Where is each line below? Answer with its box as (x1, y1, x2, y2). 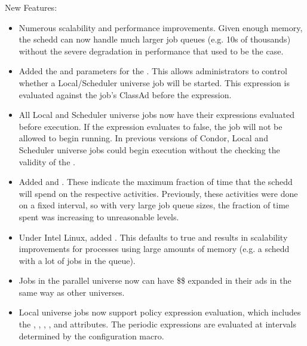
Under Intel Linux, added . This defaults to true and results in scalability (19, 230, 288, 243)
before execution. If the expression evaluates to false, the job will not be (19, 120, 283, 132)
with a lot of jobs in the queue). (19, 254, 136, 266)
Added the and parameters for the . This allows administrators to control (19, 65, 287, 77)
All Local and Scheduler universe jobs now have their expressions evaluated (19, 108, 294, 121)
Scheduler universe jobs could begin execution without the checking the (19, 143, 280, 156)
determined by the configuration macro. (19, 329, 164, 342)
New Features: (5, 1, 57, 13)
